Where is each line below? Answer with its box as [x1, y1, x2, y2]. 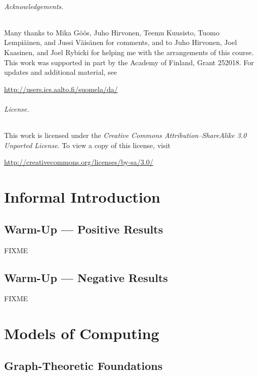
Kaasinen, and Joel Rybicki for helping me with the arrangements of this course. [4, 46, 254, 57]
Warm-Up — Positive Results [4, 221, 163, 237]
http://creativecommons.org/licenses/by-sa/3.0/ [4, 157, 153, 167]
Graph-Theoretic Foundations [4, 357, 163, 373]
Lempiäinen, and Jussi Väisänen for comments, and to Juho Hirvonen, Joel [4, 37, 237, 48]
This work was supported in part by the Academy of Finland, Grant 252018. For [4, 57, 254, 67]
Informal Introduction [4, 186, 160, 207]
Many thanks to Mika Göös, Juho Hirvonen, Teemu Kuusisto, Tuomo [4, 27, 220, 37]
